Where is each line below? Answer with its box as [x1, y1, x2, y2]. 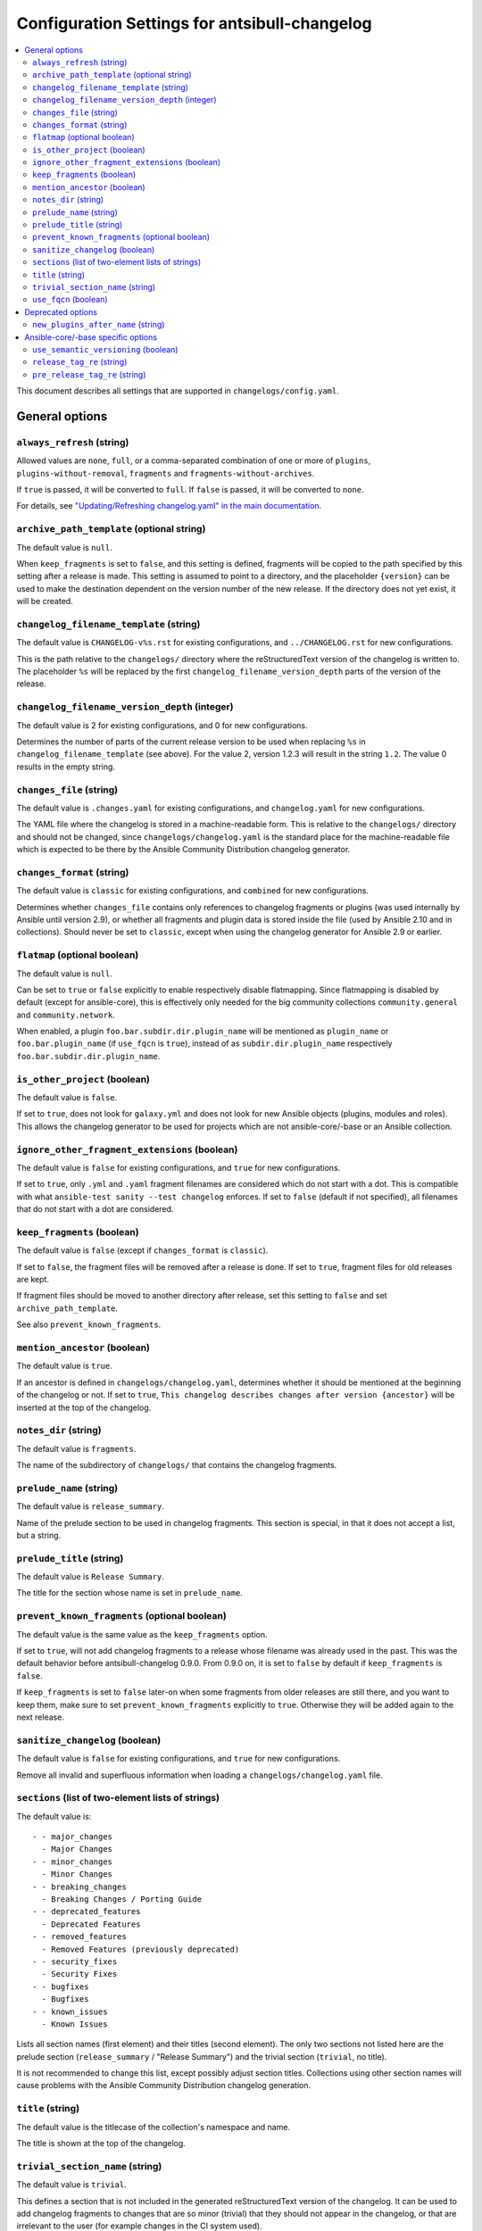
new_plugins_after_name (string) [32, 319, 165, 330]
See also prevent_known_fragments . [16, 1319, 162, 1330]
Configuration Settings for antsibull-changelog [16, 13, 372, 33]
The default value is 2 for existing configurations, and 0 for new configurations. [16, 719, 308, 731]
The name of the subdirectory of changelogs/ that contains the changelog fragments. [16, 1460, 337, 1471]
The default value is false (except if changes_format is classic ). [16, 1245, 269, 1256]
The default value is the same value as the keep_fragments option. [16, 1629, 268, 1639]
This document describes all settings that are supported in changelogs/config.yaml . [16, 386, 339, 396]
